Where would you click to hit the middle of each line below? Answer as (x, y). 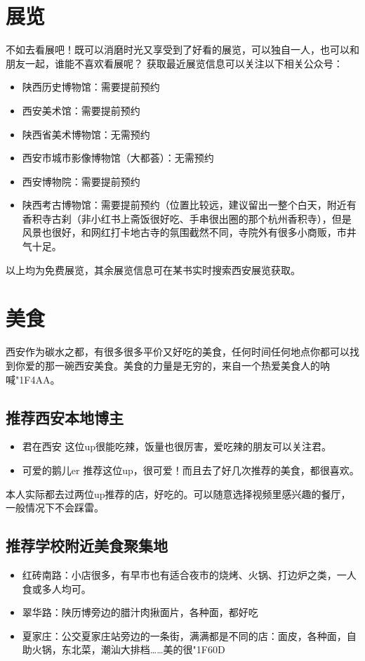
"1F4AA (33, 379)
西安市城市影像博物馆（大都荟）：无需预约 (118, 158)
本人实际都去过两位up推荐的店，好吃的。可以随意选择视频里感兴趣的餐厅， (178, 493)
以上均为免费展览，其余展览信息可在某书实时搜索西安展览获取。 (153, 269)
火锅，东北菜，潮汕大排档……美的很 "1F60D (128, 649)
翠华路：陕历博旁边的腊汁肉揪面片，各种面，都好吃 (140, 612)
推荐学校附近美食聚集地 (87, 545)
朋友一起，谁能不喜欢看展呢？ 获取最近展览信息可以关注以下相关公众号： (174, 63)
